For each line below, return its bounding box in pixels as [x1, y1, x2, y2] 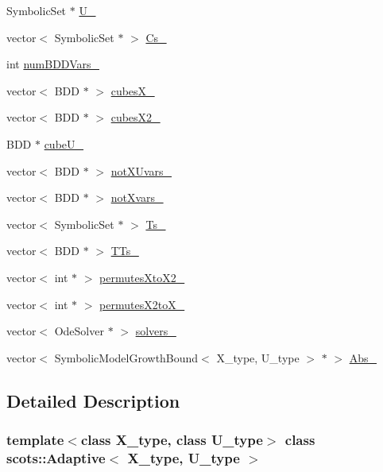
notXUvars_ [110, 162, 172, 179]
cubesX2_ [110, 109, 161, 126]
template [6, 430, 64, 450]
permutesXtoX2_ [99, 269, 185, 285]
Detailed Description [6, 388, 180, 412]
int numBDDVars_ [6, 56, 99, 72]
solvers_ [135, 323, 176, 339]
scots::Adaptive [6, 447, 106, 467]
